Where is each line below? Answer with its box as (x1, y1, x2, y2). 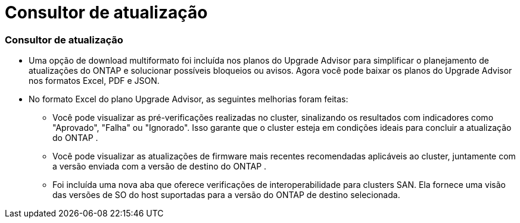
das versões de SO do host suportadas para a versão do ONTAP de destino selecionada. (52, 190, 400, 200)
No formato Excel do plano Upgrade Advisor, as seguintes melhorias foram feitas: (29, 94, 348, 105)
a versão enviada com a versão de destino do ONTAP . (52, 161, 267, 172)
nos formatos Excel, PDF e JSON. (29, 76, 160, 86)
